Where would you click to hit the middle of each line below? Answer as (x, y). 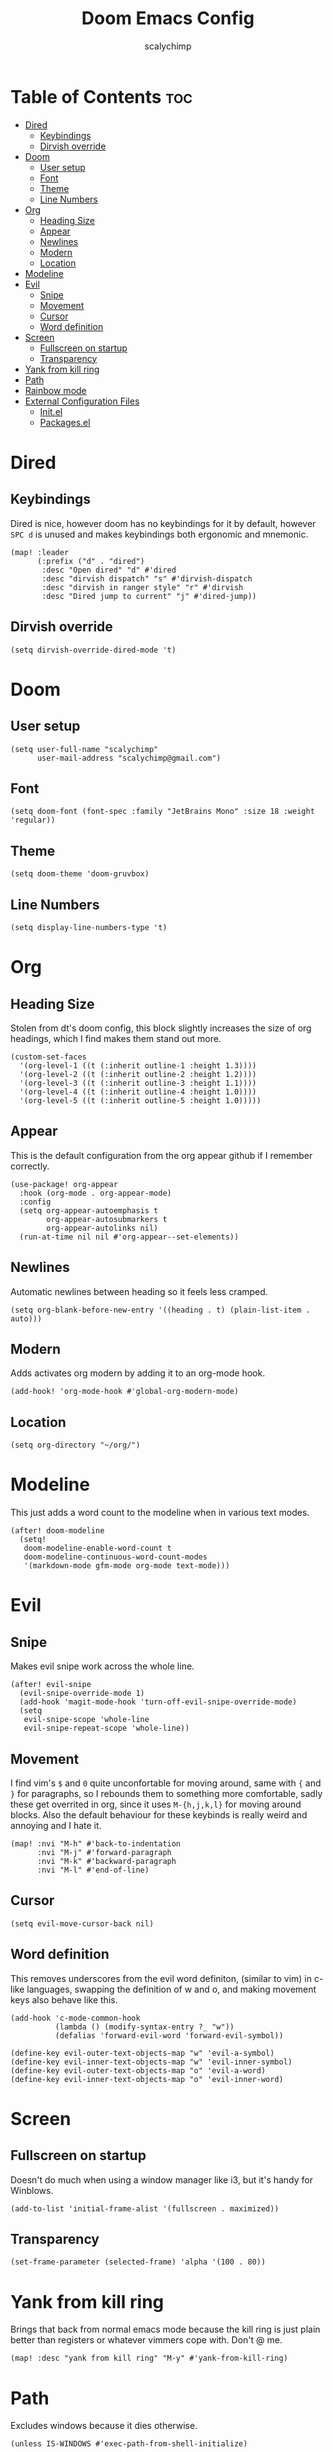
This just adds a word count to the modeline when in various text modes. (160, 1513)
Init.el (51, 411)
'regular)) (33, 820)
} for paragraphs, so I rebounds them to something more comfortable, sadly (166, 1793)
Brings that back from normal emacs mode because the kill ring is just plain (165, 2329)
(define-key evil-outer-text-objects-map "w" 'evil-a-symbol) (142, 2053)
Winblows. (32, 2190)
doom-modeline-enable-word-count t (97, 1548)
